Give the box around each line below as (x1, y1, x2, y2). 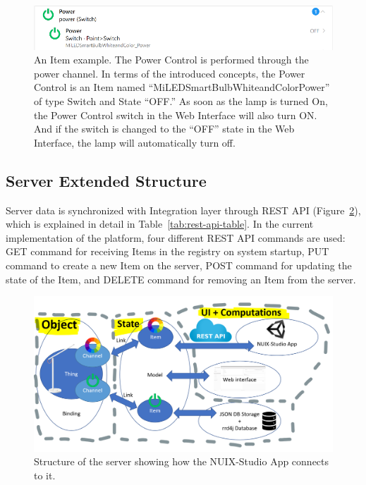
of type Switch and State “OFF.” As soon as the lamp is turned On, (34, 94, 328, 109)
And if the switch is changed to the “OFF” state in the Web (34, 121, 295, 136)
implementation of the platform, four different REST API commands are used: (6, 230, 346, 245)
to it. (34, 468, 56, 483)
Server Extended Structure (6, 169, 207, 191)
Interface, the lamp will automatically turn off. (34, 135, 236, 149)
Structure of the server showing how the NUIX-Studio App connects (34, 454, 329, 469)
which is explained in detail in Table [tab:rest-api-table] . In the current (6, 216, 314, 231)
